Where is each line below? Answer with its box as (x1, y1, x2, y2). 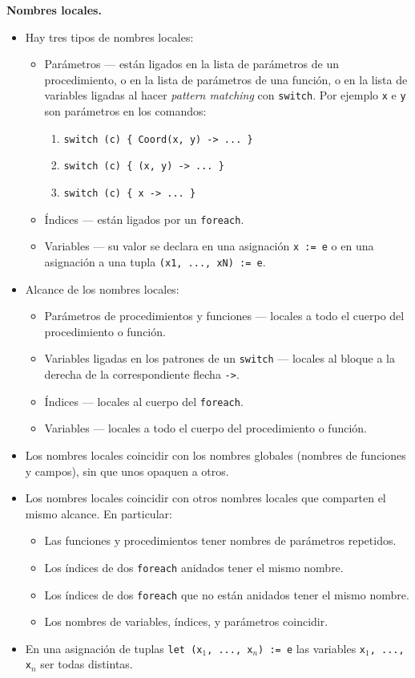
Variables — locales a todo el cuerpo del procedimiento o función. (44, 420, 367, 436)
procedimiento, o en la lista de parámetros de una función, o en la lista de (44, 71, 408, 87)
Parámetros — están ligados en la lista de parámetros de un (44, 55, 340, 72)
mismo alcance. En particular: (25, 505, 172, 522)
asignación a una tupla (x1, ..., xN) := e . (44, 253, 266, 270)
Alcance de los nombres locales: (25, 280, 179, 297)
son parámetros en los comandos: (44, 103, 207, 120)
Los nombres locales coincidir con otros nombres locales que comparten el (25, 489, 386, 506)
